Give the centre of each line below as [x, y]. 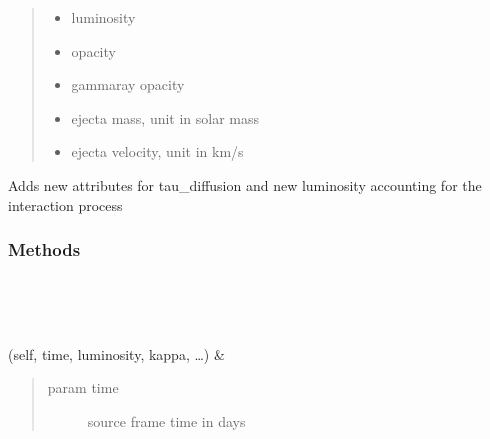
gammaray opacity [128, 84]
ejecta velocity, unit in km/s [157, 151]
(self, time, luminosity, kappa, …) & [116, 353]
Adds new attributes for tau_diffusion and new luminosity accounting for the [245, 184]
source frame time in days [166, 420]
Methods [44, 249]
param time [83, 387]
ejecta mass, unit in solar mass [165, 117]
